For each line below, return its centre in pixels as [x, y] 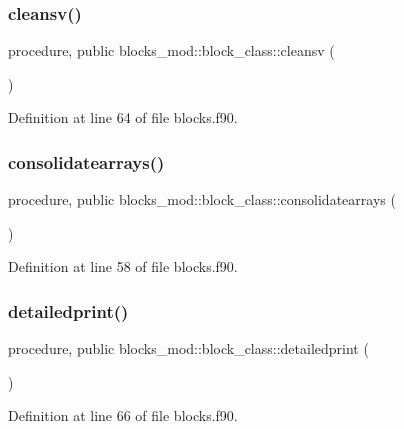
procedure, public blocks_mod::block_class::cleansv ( [171, 50]
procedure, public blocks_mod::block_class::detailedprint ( [188, 348]
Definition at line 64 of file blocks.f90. [123, 117]
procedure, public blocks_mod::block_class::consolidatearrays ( [202, 199]
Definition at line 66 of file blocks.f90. [123, 415]
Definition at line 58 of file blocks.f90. [123, 266]
